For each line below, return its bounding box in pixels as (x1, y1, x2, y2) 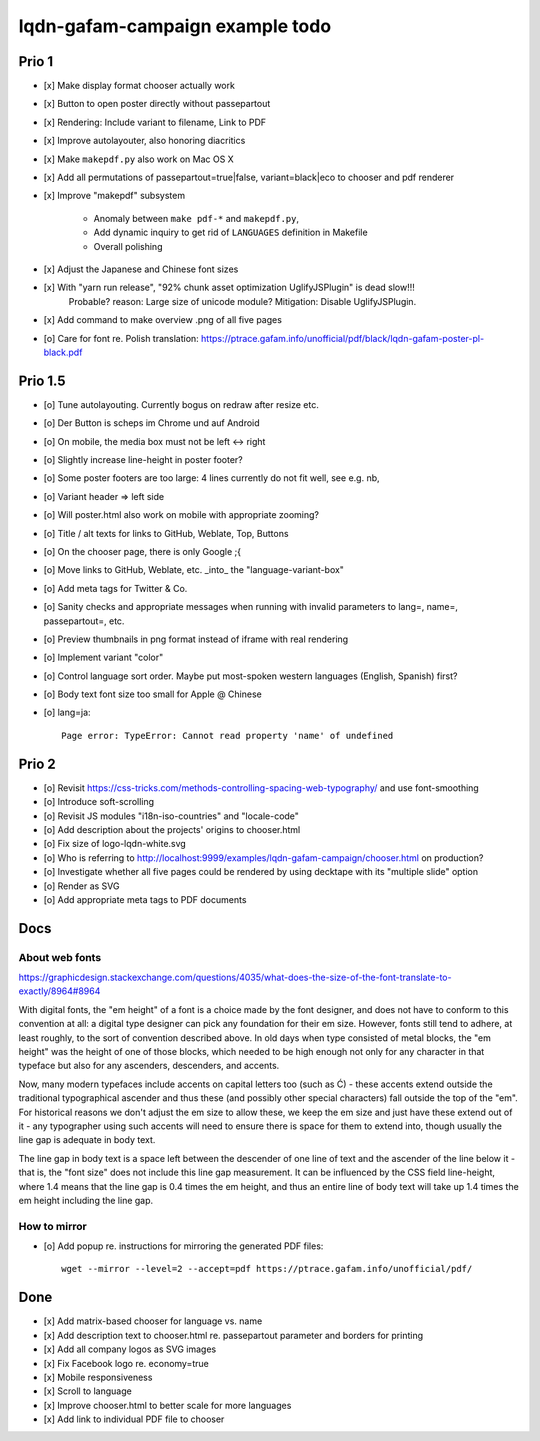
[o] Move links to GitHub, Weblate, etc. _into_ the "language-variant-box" (43, 564, 345, 576)
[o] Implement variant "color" (43, 651, 164, 664)
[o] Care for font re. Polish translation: (43, 332, 199, 344)
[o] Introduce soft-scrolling (43, 796, 155, 808)
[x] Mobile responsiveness (43, 1371, 153, 1383)
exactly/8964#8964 (18, 985, 101, 997)
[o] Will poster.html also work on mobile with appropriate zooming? (43, 509, 320, 521)
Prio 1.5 (18, 372, 66, 389)
